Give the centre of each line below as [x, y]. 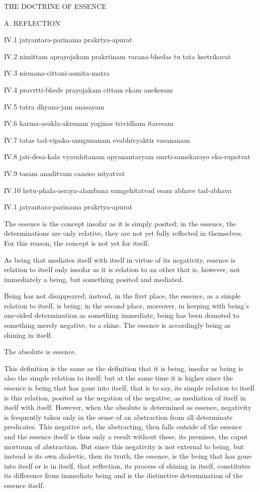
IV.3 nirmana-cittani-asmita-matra [57, 73]
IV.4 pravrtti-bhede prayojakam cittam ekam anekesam [88, 89]
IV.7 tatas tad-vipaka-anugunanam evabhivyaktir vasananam [97, 140]
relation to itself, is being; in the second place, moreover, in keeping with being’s [127, 305]
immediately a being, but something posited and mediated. [94, 279]
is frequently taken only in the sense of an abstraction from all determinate [118, 417]
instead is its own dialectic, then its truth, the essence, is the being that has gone [128, 456]
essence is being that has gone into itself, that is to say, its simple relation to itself [129, 388]
